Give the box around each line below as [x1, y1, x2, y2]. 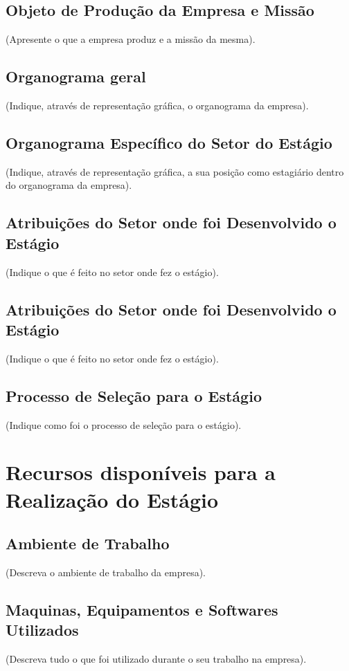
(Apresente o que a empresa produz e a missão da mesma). [6, 32, 256, 46]
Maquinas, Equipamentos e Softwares [6, 598, 278, 620]
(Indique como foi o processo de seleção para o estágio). [6, 417, 242, 432]
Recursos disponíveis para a [6, 458, 276, 486]
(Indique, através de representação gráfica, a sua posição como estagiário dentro [6, 164, 344, 178]
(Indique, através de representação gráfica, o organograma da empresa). [6, 98, 309, 112]
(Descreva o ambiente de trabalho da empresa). [6, 564, 206, 579]
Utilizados [6, 619, 79, 641]
